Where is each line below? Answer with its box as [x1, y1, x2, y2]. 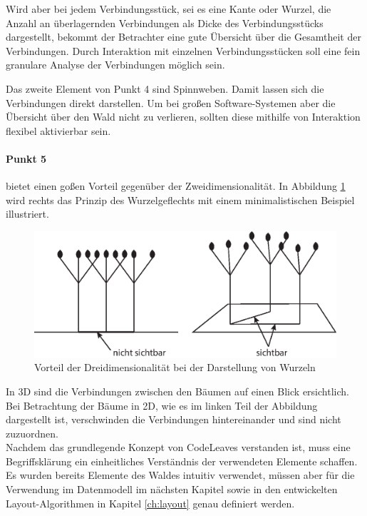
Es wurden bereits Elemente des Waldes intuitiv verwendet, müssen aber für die [6, 467, 355, 482]
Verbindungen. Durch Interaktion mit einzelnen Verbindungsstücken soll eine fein [6, 43, 361, 58]
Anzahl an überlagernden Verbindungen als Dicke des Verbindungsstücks [6, 15, 324, 30]
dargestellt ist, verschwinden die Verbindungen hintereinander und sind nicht [6, 412, 341, 427]
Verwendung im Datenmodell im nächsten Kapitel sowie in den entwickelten [6, 482, 338, 497]
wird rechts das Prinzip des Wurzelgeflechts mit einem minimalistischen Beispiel [6, 192, 355, 207]
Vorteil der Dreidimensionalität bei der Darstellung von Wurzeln [34, 360, 316, 375]
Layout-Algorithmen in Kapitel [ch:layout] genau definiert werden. [6, 495, 295, 510]
